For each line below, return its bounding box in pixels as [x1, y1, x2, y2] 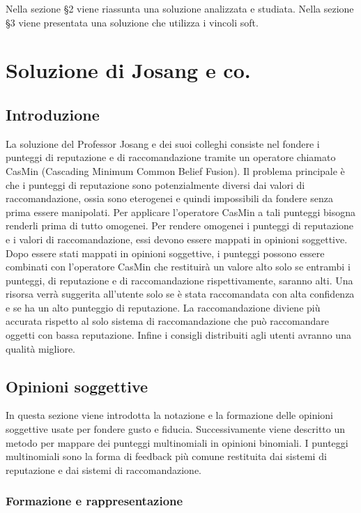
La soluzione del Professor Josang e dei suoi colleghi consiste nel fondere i [6, 136, 320, 151]
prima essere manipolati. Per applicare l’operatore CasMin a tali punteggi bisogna [6, 204, 356, 219]
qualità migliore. [6, 341, 76, 355]
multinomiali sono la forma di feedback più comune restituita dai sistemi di [6, 449, 327, 464]
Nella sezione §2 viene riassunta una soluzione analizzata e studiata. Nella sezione [6, 1, 354, 15]
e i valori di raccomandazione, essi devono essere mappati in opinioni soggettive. [6, 231, 348, 246]
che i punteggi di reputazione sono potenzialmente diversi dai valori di [6, 177, 305, 192]
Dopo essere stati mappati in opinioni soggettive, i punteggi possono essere [6, 245, 325, 260]
